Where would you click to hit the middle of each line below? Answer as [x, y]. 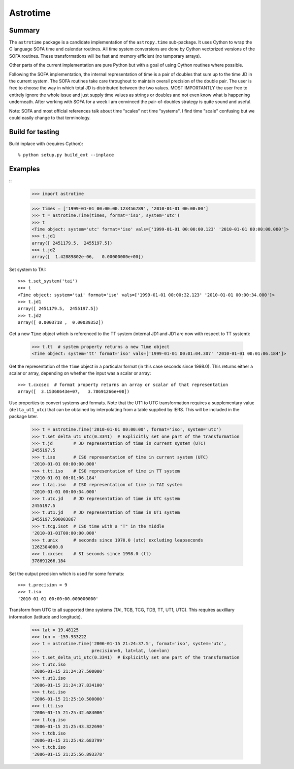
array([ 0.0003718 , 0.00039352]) [61, 323]
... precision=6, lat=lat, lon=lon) [101, 651]
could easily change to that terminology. [50, 117]
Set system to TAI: [28, 269]
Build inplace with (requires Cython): [46, 144]
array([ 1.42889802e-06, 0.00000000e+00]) [88, 257]
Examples [25, 169]
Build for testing [34, 132]
